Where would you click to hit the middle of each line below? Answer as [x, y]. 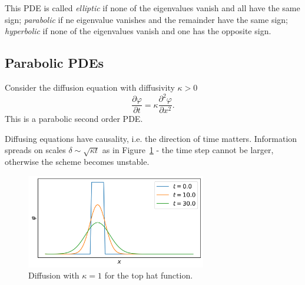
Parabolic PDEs [54, 63]
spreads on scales [35, 150]
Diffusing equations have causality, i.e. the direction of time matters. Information [151, 138]
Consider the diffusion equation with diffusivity [90, 87]
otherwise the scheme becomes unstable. [77, 162]
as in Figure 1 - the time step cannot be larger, [188, 150]
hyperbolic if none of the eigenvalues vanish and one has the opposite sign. [138, 31]
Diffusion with [54, 275]
